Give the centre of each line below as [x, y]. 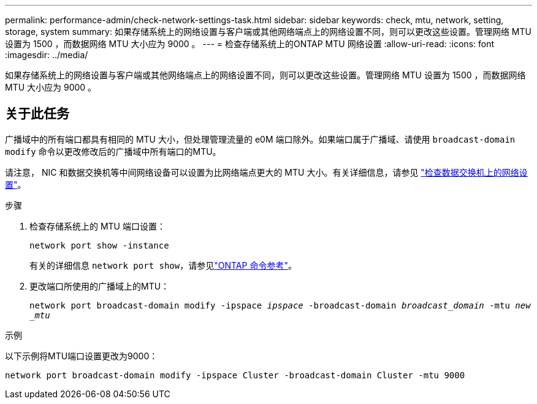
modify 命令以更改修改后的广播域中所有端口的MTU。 [113, 151]
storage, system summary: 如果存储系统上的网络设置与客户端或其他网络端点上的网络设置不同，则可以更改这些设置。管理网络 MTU [268, 32]
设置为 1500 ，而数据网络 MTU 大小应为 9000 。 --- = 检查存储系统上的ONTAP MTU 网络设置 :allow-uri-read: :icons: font [250, 44]
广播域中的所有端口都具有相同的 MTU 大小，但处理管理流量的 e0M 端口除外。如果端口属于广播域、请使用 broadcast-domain [260, 139]
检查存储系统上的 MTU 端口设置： [97, 226]
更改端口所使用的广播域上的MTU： [100, 286]
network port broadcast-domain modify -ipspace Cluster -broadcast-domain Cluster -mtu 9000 [235, 375]
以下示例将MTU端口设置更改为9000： [82, 356]
